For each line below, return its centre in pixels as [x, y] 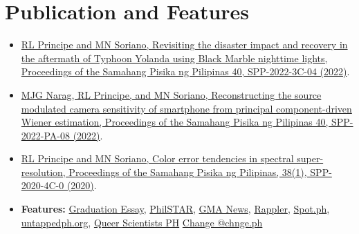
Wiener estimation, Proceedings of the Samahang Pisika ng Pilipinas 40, [175, 122]
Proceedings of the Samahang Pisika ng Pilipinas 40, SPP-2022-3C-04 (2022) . [185, 71]
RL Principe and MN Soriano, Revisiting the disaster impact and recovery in [184, 45]
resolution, [43, 172]
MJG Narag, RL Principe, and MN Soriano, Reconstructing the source [171, 94]
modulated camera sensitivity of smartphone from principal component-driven [186, 108]
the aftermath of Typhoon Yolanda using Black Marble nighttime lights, [174, 58]
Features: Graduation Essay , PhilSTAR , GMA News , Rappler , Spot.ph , [175, 209]
